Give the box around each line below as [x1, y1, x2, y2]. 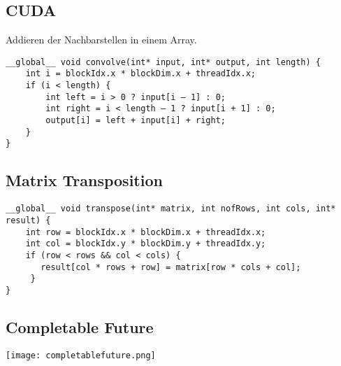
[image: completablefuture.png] [6, 350, 156, 360]
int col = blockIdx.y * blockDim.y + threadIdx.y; [25, 239, 266, 249]
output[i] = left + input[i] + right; [45, 115, 226, 126]
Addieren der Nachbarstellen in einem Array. [6, 32, 197, 47]
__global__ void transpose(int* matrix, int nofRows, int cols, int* [6, 204, 336, 214]
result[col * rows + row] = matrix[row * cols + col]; [41, 262, 301, 272]
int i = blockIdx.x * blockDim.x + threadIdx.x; [25, 69, 256, 79]
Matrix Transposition [6, 169, 163, 191]
